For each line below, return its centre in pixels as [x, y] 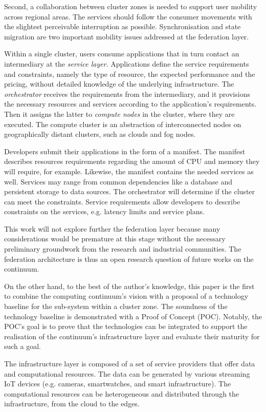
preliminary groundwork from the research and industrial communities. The [123, 249]
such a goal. [23, 346]
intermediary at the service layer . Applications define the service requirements [127, 63]
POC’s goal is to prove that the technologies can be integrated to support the [126, 326]
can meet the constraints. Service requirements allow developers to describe [122, 201]
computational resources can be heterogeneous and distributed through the [122, 393]
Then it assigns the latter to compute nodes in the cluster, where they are [119, 114]
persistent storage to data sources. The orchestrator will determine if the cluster [130, 191]
